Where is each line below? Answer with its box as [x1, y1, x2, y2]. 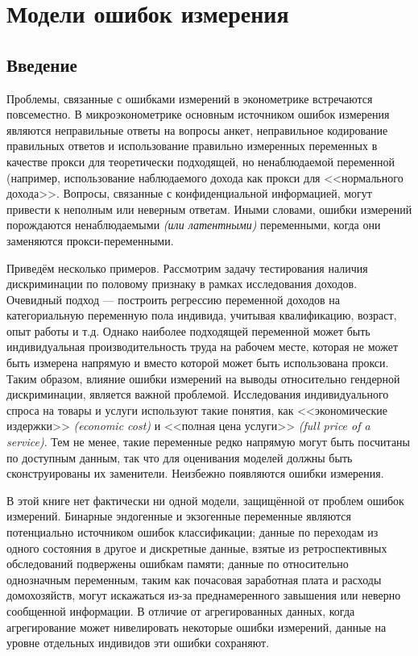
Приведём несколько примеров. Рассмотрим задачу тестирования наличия [6, 259, 368, 276]
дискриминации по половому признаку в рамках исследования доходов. [6, 275, 358, 292]
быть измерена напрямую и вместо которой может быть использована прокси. [6, 354, 389, 371]
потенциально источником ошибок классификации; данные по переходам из [6, 524, 379, 541]
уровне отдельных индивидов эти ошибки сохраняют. [6, 634, 270, 651]
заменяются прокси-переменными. [6, 232, 174, 249]
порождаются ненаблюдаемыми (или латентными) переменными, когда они [6, 216, 381, 233]
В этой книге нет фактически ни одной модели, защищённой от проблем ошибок [6, 491, 404, 508]
